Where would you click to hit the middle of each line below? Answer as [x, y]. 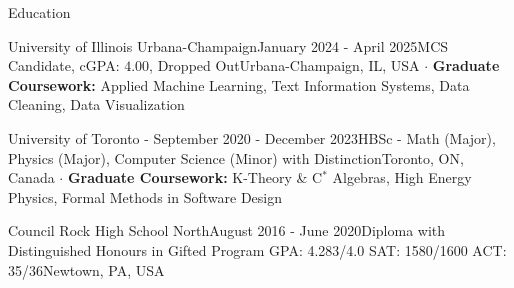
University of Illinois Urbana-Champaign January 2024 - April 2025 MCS [228, 45]
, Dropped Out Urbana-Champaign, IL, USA [284, 65]
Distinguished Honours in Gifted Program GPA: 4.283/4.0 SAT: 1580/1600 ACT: [257, 249]
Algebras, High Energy [402, 177]
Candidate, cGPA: [64, 65]
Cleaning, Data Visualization [96, 104]
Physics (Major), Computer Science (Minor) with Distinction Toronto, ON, [236, 157]
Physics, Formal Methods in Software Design [145, 196]
